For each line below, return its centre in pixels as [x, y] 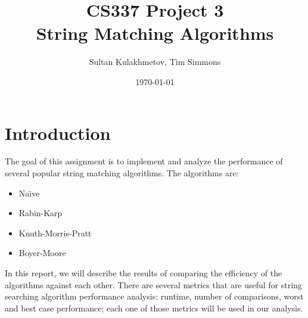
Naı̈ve [29, 193]
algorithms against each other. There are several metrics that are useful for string [153, 284]
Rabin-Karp [41, 213]
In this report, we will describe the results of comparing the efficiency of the [144, 273]
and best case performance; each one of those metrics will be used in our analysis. [154, 308]
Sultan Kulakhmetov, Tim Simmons [155, 62]
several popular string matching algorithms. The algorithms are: [122, 173]
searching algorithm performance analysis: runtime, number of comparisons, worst [154, 296]
